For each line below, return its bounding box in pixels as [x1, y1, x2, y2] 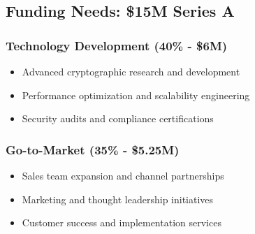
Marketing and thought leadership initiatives [22, 191, 214, 206]
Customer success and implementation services [22, 215, 221, 230]
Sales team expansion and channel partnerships [22, 168, 224, 182]
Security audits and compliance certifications [22, 111, 214, 126]
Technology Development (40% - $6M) [6, 36, 228, 54]
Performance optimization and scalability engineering [22, 87, 250, 102]
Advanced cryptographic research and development [22, 64, 240, 78]
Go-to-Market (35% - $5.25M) [6, 140, 180, 158]
